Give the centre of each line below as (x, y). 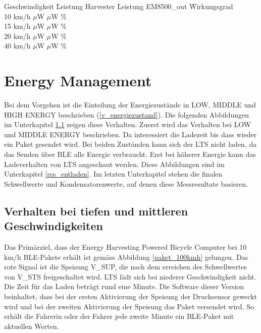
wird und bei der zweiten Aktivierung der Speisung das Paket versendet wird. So (129, 306)
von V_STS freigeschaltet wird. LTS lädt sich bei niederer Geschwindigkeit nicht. (130, 276)
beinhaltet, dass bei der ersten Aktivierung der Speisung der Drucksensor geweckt (131, 296)
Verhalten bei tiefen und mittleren (96, 211)
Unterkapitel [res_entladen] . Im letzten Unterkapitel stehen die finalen (113, 174)
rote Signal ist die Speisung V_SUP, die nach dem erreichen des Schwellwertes (125, 267)
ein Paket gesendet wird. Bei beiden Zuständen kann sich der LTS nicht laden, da (130, 144)
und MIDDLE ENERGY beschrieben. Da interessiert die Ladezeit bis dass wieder (130, 134)
